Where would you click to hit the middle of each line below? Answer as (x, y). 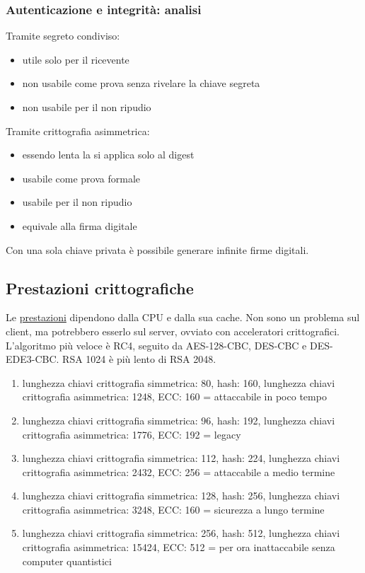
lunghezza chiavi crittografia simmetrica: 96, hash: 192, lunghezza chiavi (179, 420)
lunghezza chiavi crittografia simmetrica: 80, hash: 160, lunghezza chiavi (179, 382)
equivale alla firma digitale (80, 225)
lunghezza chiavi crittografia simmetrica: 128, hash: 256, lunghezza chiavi (181, 496)
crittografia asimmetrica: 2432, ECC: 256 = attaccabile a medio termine (179, 471)
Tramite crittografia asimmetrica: (78, 131)
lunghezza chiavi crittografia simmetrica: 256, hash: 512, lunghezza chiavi (181, 533)
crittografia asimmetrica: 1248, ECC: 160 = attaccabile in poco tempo (174, 397)
